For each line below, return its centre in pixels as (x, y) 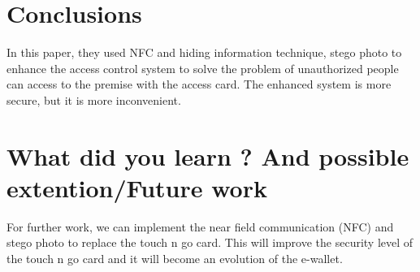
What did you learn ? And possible (208, 155)
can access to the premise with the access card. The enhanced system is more (199, 84)
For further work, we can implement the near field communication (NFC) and (200, 226)
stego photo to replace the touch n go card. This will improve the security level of (210, 242)
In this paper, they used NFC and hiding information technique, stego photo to (204, 52)
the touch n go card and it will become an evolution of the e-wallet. (175, 258)
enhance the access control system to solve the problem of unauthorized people (203, 68)
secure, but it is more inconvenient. (94, 99)
